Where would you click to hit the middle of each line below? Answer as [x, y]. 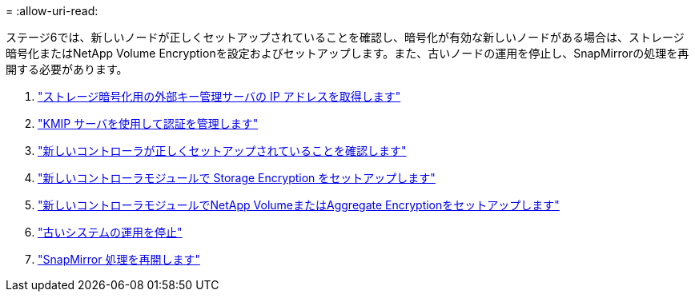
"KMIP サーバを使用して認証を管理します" [148, 123]
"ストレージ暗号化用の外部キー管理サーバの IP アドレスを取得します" [219, 96]
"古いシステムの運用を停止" [110, 232]
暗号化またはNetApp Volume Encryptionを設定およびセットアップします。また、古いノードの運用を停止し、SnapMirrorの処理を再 [347, 53]
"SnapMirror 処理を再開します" [119, 259]
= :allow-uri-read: [52, 11]
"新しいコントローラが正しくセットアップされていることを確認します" [222, 151]
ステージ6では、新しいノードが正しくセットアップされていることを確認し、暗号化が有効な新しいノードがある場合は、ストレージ [345, 37]
